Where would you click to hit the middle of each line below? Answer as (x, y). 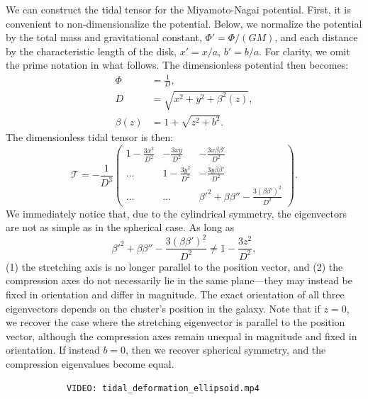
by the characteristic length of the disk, (91, 51)
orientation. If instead (53, 350)
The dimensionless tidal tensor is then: (90, 137)
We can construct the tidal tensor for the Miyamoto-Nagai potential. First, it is (178, 9)
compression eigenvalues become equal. (90, 363)
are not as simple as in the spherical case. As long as (120, 227)
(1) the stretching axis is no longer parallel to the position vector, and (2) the (174, 266)
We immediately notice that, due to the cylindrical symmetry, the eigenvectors (176, 213)
